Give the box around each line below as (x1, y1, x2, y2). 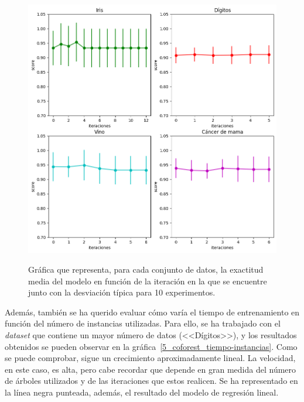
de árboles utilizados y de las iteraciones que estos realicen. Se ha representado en (5, 374, 298, 387)
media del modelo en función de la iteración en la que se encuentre (28, 274, 267, 287)
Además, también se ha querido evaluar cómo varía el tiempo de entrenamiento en (5, 305, 300, 318)
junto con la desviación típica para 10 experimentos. (28, 286, 216, 298)
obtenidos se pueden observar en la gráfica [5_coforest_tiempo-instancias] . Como (5, 340, 298, 352)
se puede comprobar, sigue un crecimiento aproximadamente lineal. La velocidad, (5, 352, 296, 364)
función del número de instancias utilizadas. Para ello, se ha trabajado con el (5, 317, 281, 329)
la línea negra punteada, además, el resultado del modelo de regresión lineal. (5, 386, 279, 398)
